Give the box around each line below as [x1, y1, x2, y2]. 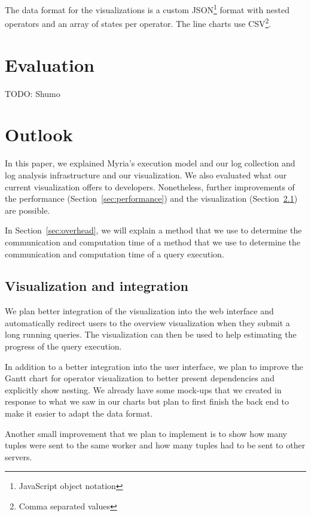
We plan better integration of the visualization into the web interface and [5, 305, 274, 317]
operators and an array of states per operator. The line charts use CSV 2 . [5, 16, 272, 29]
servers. [5, 450, 32, 463]
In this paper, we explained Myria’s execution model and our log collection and [5, 157, 295, 169]
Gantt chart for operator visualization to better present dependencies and [5, 372, 275, 384]
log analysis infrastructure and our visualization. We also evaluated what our [5, 168, 287, 181]
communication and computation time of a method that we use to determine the [5, 235, 300, 248]
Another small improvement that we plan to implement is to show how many [5, 427, 287, 439]
